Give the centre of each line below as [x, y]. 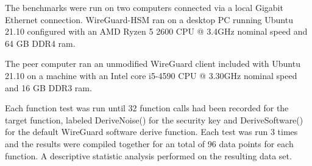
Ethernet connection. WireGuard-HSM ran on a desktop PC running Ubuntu [149, 19]
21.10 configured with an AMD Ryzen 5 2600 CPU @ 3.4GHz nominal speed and [156, 31]
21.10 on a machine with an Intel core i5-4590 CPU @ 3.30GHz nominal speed [151, 75]
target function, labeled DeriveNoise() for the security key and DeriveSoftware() [154, 119]
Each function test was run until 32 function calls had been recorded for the [147, 108]
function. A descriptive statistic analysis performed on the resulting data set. [148, 155]
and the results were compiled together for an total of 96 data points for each [149, 143]
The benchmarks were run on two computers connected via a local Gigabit [144, 7]
